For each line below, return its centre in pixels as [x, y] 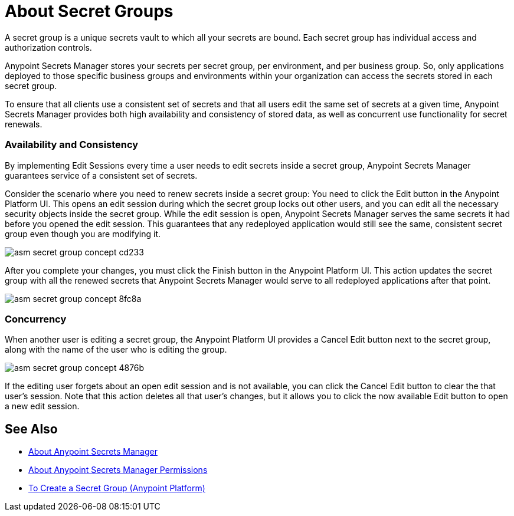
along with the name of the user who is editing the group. [116, 350]
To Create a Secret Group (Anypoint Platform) [117, 488]
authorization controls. [48, 47]
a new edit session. [42, 406]
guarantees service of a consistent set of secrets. [101, 175]
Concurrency [36, 319]
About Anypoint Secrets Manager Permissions [118, 470]
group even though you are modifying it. [83, 234]
